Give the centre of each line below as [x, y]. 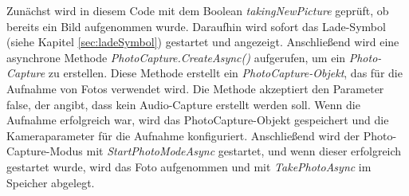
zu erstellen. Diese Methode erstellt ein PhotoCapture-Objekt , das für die [225, 73]
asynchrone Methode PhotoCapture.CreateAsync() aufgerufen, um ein [176, 57]
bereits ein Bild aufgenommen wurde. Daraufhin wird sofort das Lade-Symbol [196, 26]
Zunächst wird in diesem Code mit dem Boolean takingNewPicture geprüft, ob [198, 10]
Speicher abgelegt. [51, 182]
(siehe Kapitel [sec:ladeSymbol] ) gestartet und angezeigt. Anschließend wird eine [203, 42]
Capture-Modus [45, 151]
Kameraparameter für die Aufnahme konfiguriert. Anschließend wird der [183, 135]
